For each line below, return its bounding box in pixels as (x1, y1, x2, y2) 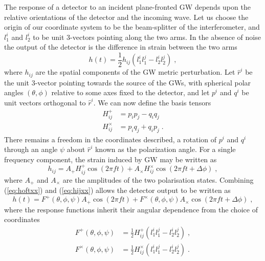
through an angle (4, 144, 58, 155)
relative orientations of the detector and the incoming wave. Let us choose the (4, 11, 249, 22)
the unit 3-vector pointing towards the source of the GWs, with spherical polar (4, 77, 251, 88)
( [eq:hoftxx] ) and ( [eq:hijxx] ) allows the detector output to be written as (4, 185, 231, 195)
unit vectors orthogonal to (4, 97, 86, 108)
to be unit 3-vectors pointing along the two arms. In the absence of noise (33, 31, 261, 42)
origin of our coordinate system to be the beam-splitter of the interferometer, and (4, 21, 260, 32)
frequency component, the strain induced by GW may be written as (4, 154, 217, 164)
